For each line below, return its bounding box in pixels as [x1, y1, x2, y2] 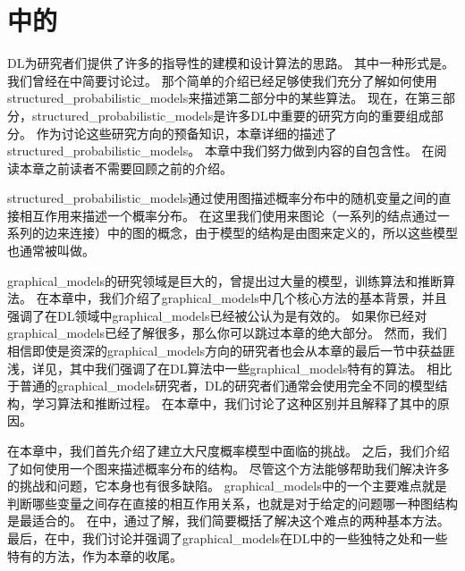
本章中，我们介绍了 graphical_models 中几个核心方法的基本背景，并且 [48, 289, 447, 307]
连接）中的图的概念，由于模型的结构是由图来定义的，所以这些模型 [69, 223, 458, 242]
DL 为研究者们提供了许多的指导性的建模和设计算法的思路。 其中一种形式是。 [7, 54, 455, 72]
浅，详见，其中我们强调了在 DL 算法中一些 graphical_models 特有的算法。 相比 [7, 358, 452, 377]
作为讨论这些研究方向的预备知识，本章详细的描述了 [36, 123, 337, 142]
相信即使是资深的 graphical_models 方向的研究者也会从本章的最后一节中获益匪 [7, 341, 456, 360]
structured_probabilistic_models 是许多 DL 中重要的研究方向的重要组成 [32, 105, 431, 124]
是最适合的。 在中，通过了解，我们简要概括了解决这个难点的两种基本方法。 [7, 511, 450, 530]
